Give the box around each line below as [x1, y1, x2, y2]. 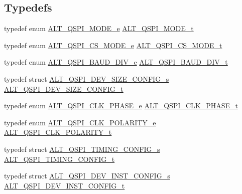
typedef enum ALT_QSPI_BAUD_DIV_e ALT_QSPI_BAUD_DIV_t [4, 57, 228, 67]
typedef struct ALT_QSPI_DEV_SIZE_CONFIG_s [4, 73, 169, 84]
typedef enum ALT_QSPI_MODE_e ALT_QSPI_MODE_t [4, 23, 194, 34]
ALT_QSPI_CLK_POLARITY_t [4, 127, 112, 137]
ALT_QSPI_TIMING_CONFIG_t [4, 153, 115, 164]
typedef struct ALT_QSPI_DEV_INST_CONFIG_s [4, 170, 170, 181]
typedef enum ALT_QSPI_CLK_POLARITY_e [4, 117, 156, 127]
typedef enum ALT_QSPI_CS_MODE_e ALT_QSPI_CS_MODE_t [4, 40, 222, 50]
